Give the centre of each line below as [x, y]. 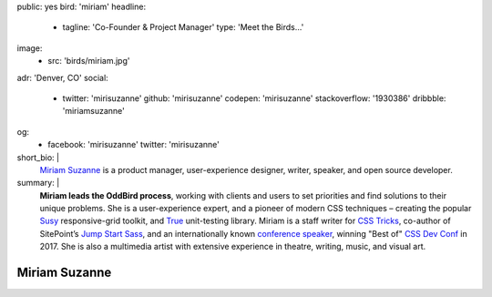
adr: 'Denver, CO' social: [62, 77]
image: [30, 48]
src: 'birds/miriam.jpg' [89, 61]
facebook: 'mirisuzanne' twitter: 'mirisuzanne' [134, 145]
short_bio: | [38, 157]
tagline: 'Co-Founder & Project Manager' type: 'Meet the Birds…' [183, 27]
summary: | [38, 183]
